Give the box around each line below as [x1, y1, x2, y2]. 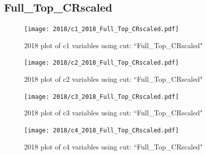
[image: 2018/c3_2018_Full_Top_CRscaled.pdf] [24, 93, 179, 100]
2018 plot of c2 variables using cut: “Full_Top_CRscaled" [24, 74, 203, 84]
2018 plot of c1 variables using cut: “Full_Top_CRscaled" [24, 40, 203, 50]
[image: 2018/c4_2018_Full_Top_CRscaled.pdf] [24, 126, 179, 134]
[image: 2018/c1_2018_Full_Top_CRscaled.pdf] [24, 26, 179, 33]
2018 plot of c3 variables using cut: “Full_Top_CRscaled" [24, 107, 203, 118]
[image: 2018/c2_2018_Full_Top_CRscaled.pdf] [24, 59, 179, 67]
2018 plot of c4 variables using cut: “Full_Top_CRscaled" [24, 141, 203, 151]
